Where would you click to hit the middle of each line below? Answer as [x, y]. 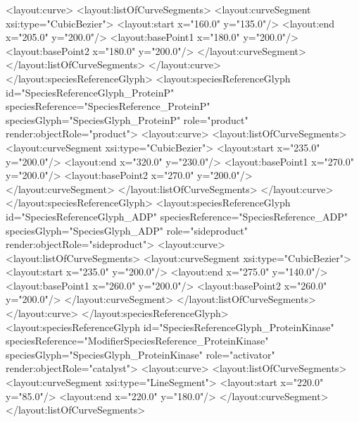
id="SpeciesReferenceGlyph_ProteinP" [90, 92]
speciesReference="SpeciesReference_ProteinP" [108, 106]
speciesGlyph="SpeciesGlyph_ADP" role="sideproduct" [127, 230]
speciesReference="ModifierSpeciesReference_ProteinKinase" [137, 341]
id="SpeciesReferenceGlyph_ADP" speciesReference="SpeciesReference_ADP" [177, 216]
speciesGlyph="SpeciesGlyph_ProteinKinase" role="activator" [140, 354]
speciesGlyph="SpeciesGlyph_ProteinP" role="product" [127, 119]
